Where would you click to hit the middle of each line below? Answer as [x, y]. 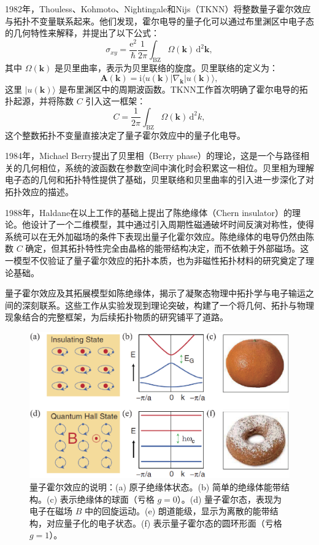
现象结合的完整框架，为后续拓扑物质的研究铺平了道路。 [117, 317]
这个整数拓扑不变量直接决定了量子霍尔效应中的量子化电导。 [125, 135]
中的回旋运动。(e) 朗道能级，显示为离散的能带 [177, 511]
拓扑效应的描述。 [39, 192]
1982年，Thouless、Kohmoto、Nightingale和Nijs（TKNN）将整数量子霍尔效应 [158, 9]
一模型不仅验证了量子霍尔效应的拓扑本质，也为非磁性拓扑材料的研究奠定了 [155, 261]
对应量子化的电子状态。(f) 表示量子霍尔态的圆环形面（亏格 [164, 523]
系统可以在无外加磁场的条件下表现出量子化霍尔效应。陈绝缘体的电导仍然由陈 [159, 236]
